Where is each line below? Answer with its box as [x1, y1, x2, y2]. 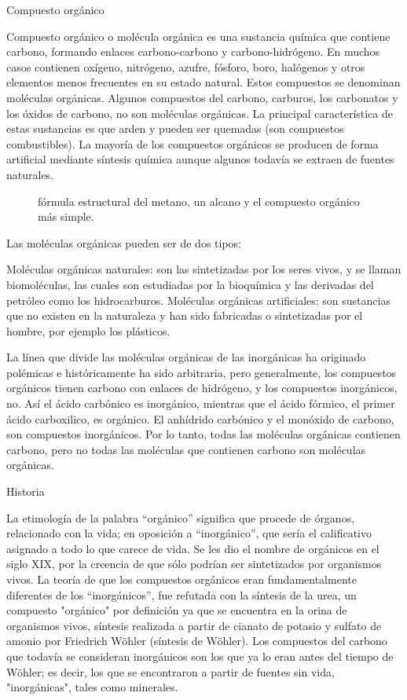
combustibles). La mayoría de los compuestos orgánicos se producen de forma [6, 135, 379, 152]
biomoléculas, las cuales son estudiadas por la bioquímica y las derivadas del [6, 276, 374, 292]
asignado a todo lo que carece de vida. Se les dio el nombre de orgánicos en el [6, 540, 379, 556]
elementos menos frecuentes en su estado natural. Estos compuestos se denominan [6, 74, 401, 90]
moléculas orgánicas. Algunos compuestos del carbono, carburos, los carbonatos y [6, 89, 398, 105]
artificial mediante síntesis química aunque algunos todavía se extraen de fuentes [6, 151, 394, 167]
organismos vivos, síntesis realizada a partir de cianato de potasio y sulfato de [6, 617, 382, 633]
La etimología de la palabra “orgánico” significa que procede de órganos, [6, 509, 355, 526]
